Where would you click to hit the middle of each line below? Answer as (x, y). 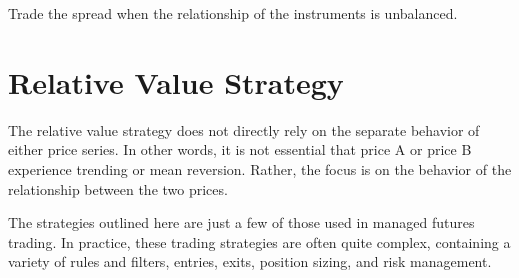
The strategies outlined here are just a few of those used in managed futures (241, 222)
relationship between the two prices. (118, 188)
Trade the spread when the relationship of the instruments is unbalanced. (233, 13)
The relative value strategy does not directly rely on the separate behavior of (244, 129)
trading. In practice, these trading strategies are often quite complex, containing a (259, 241)
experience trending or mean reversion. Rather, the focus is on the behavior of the (260, 168)
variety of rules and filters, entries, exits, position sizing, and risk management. (250, 261)
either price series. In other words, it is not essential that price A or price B (240, 149)
